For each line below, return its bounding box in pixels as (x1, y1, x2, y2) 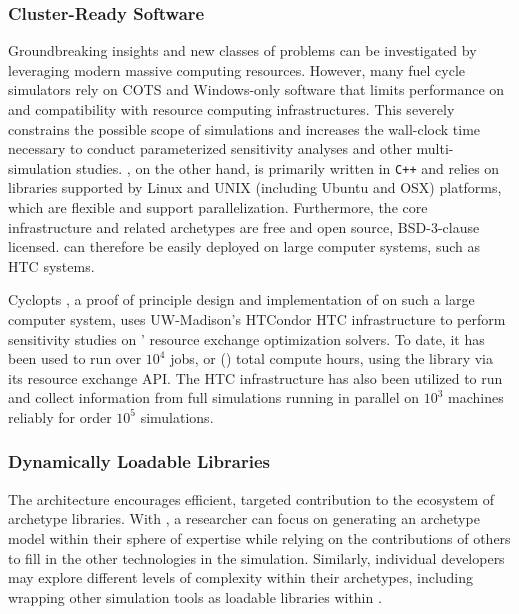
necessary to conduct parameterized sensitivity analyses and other (8, 138, 412, 159)
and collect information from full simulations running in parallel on (8, 387, 420, 408)
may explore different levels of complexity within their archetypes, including (8, 567, 474, 588)
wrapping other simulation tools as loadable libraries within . (8, 586, 382, 607)
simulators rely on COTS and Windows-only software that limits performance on (8, 79, 505, 100)
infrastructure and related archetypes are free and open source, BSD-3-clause (8, 216, 480, 237)
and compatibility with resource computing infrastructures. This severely (8, 99, 455, 119)
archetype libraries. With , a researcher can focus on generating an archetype (8, 508, 480, 529)
